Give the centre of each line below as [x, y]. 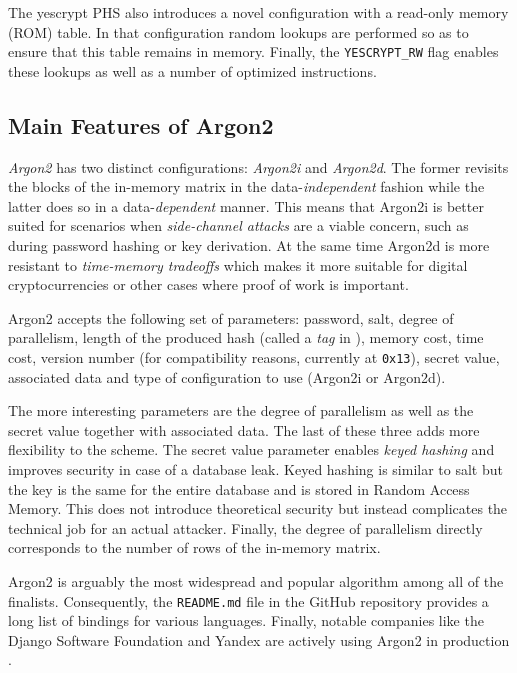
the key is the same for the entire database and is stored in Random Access [239, 488]
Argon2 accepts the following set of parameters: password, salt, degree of [231, 317]
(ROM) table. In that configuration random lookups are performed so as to [238, 31]
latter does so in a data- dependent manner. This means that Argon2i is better [246, 205]
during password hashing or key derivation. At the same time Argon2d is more [249, 245]
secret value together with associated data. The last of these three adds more [244, 429]
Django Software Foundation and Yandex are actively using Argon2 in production [259, 639]
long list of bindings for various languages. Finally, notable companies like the [246, 620]
